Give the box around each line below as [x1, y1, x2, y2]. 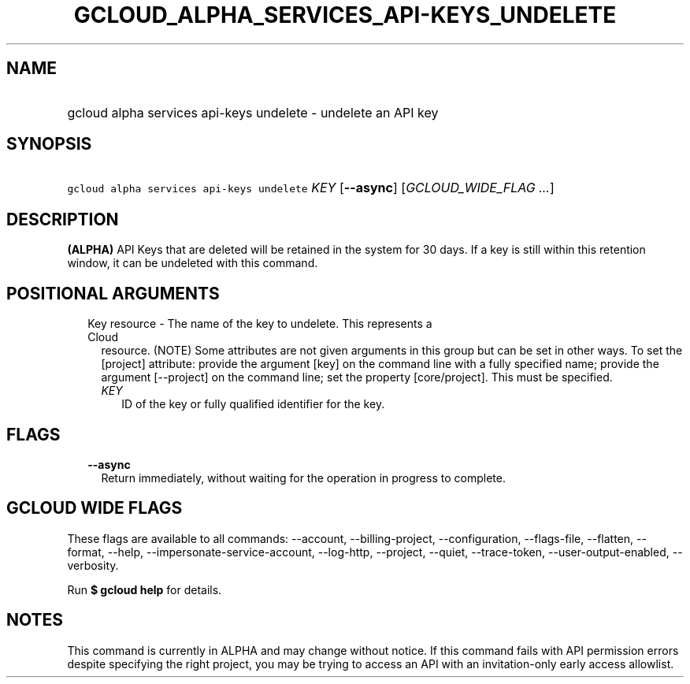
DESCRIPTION [6, 209, 119, 229]
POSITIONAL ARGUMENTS [6, 283, 220, 303]
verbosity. [67, 558, 119, 572]
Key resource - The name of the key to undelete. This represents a [87, 317, 432, 331]
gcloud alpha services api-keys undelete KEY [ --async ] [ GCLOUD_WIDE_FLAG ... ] [67, 180, 555, 196]
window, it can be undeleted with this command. [67, 256, 318, 270]
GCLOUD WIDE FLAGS [6, 498, 183, 519]
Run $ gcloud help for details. [67, 582, 222, 597]
